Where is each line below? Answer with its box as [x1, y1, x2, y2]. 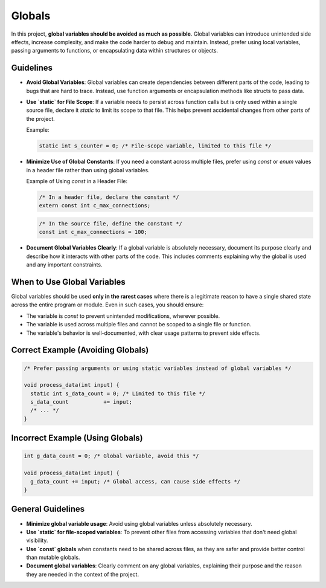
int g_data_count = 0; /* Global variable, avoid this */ [24, 453, 199, 459]
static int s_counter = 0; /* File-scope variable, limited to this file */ [39, 143, 272, 149]
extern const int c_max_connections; [39, 202, 151, 209]
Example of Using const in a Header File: [26, 177, 128, 184]
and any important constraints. [26, 261, 103, 268]
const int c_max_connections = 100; [39, 228, 148, 236]
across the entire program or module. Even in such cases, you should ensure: [11, 301, 204, 308]
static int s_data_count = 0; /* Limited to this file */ [30, 390, 206, 397]
